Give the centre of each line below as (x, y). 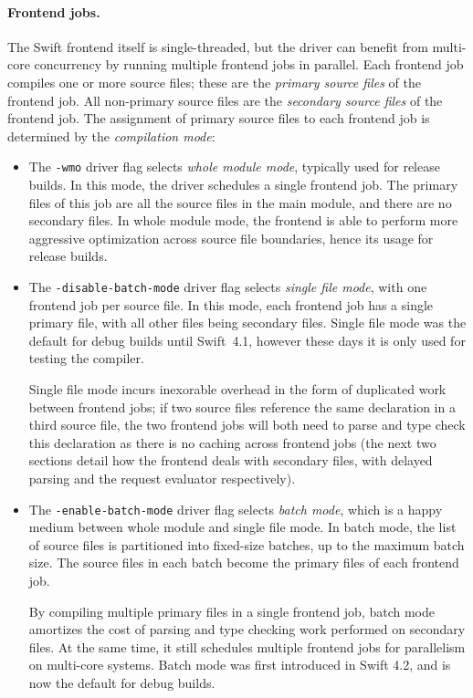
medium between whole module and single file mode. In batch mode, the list (242, 527)
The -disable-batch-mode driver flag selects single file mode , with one (228, 286)
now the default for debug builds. (122, 682)
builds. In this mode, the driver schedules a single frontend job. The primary (243, 185)
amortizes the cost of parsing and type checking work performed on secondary (247, 629)
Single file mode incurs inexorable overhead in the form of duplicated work (237, 389)
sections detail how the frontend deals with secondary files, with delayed (231, 460)
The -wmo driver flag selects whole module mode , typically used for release (234, 167)
